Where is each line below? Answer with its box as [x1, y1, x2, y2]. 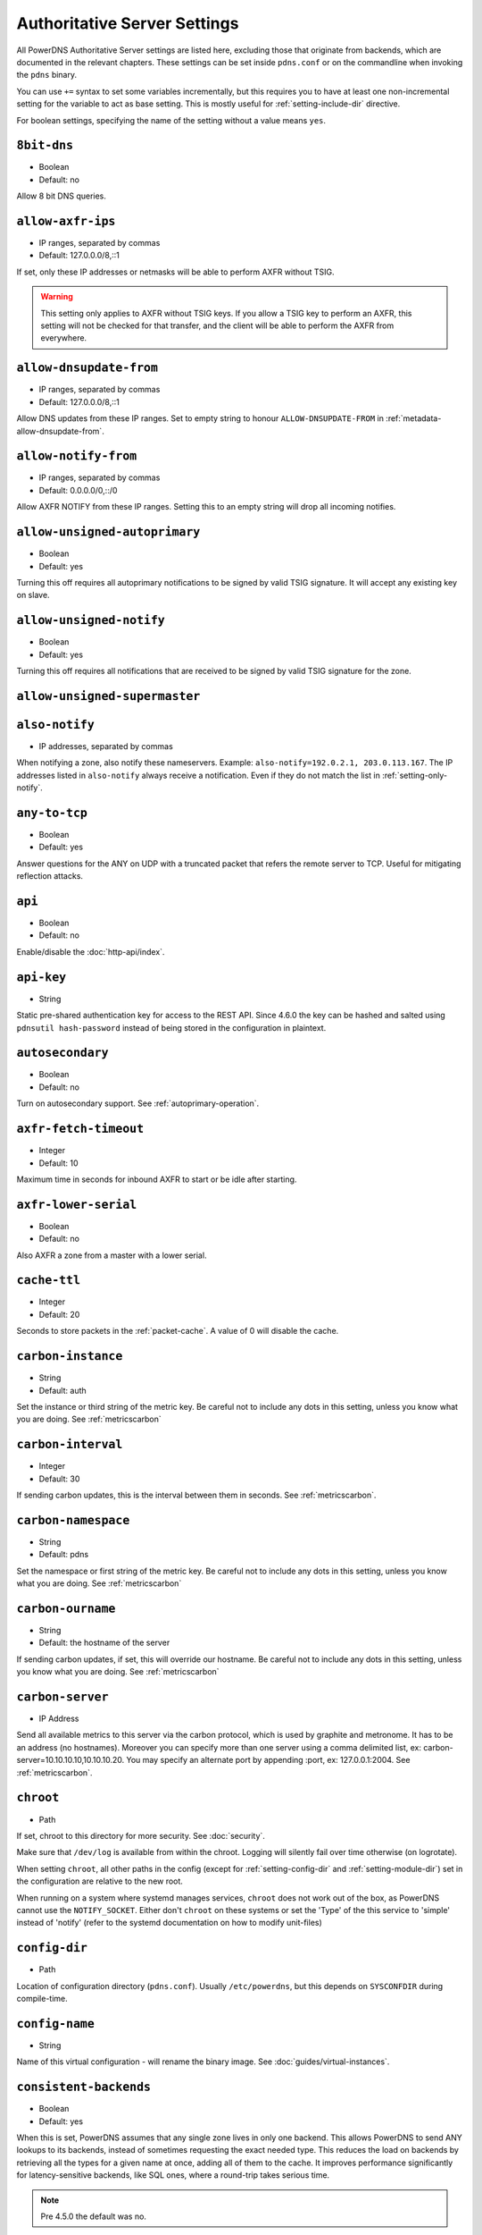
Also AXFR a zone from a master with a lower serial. [16, 1250, 207, 1261]
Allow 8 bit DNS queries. [16, 190, 107, 201]
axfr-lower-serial [16, 1197, 137, 1211]
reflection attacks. [16, 871, 84, 881]
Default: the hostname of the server [38, 1637, 170, 1649]
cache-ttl [16, 1273, 80, 1287]
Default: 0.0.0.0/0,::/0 [38, 485, 118, 495]
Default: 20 [38, 1309, 80, 1320]
